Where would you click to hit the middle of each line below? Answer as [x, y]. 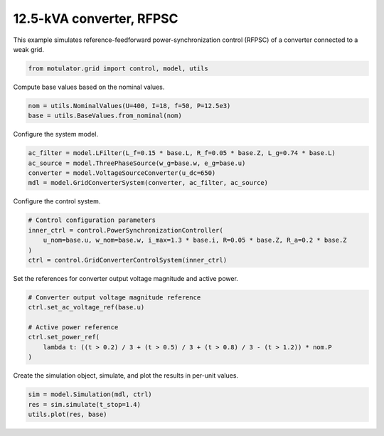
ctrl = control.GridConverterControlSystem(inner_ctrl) [128, 260]
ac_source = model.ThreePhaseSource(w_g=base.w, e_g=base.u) [137, 163]
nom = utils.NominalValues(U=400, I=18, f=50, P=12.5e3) [129, 106]
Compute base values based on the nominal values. [89, 87]
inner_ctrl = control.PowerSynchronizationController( [126, 230]
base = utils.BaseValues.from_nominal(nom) [105, 116]
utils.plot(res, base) [68, 415]
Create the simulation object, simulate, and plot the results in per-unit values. [126, 376]
